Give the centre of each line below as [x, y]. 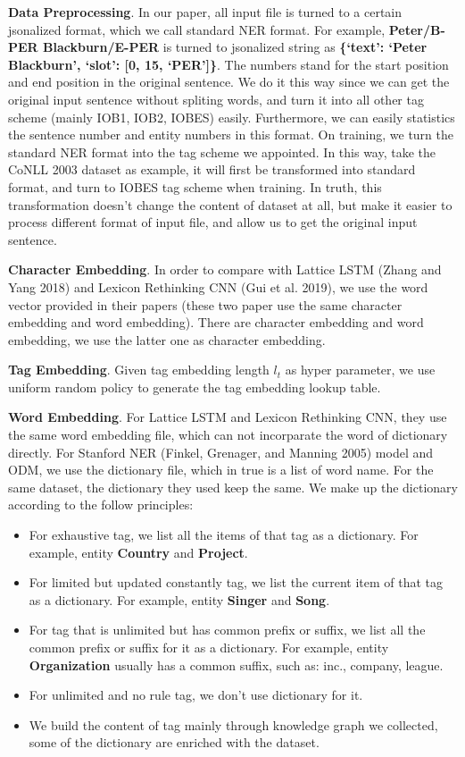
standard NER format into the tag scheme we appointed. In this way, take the [222, 151]
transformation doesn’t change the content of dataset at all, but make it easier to [230, 204]
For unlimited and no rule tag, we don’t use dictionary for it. [196, 695]
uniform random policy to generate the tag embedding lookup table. [195, 387]
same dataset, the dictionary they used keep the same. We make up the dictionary [233, 487]
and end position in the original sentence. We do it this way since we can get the [229, 82]
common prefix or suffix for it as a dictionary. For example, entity [209, 647]
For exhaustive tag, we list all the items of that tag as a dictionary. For [224, 535]
